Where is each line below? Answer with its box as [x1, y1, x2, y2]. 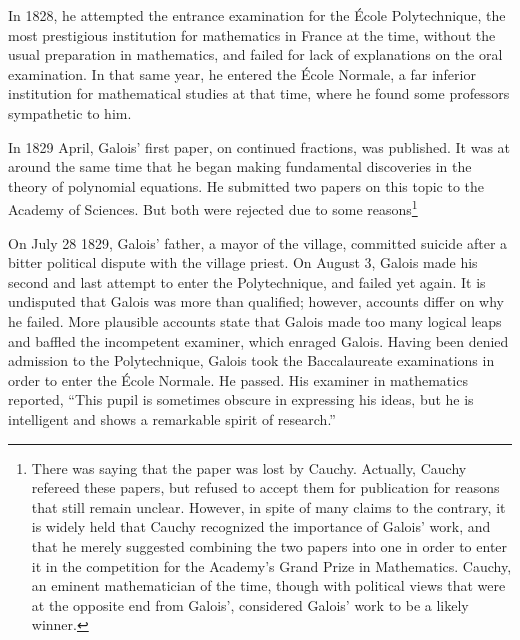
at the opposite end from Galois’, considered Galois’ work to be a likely [31, 594, 469, 615]
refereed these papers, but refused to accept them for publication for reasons [31, 477, 500, 498]
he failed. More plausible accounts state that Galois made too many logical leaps [8, 310, 502, 331]
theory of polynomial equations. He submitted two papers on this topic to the [8, 175, 485, 196]
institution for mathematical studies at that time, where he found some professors [8, 83, 510, 104]
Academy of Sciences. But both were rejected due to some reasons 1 [8, 196, 418, 219]
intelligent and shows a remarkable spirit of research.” [8, 408, 336, 429]
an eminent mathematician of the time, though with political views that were [31, 575, 506, 596]
